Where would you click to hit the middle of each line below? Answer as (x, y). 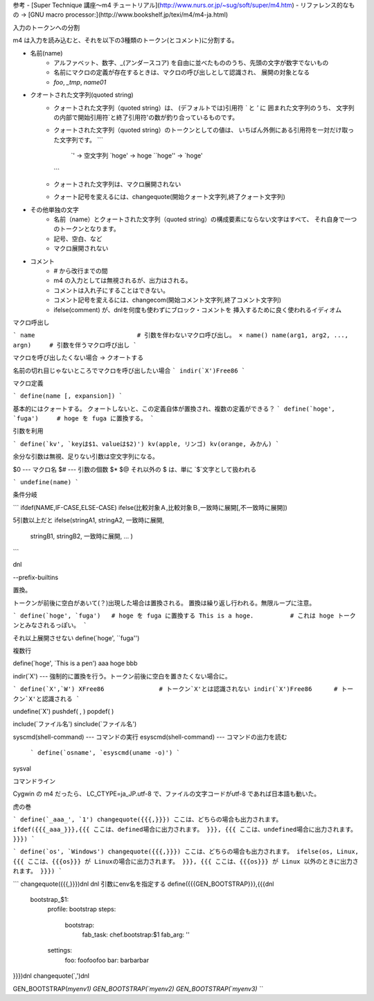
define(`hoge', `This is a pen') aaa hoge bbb (75, 663)
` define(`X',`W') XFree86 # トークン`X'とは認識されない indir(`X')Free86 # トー (183, 689)
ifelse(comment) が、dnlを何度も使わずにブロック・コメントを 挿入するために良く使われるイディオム (198, 309)
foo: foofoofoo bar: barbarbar (107, 960)
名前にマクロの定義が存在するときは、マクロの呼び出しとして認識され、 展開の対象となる (182, 72)
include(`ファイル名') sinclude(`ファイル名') (75, 724)
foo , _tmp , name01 (80, 82)
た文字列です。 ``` (79, 139)
